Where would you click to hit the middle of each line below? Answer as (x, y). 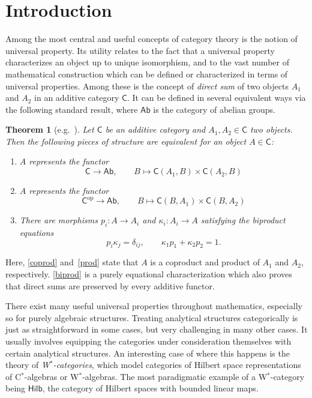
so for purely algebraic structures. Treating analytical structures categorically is (152, 317)
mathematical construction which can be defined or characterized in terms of (147, 74)
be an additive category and (155, 129)
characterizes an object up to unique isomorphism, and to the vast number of (147, 62)
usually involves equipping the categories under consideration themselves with (148, 341)
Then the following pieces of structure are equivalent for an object (126, 141)
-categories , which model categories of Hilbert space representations (177, 365)
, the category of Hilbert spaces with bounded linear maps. (150, 388)
